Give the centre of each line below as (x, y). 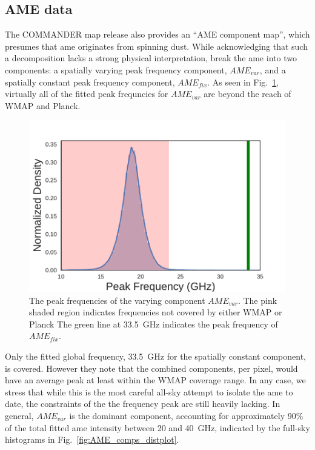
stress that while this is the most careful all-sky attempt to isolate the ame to (149, 391)
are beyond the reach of (247, 94)
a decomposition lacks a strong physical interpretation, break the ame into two (151, 58)
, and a (273, 69)
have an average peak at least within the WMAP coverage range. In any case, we (155, 380)
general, (19, 415)
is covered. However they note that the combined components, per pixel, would (151, 368)
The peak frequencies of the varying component (117, 300)
